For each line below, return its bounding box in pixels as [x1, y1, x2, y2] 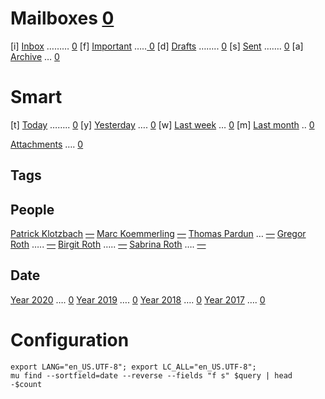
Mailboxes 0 [10, 7, 115, 30]
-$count [10, 379, 43, 389]
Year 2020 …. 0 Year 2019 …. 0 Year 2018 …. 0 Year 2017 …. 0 [10, 293, 266, 306]
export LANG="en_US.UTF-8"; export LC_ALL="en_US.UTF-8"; [10, 362, 257, 372]
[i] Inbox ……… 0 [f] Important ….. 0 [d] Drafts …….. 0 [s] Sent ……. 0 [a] [10, 40, 304, 52]
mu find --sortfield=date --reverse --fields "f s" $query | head [10, 370, 293, 381]
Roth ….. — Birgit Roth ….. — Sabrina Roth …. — [10, 238, 207, 251]
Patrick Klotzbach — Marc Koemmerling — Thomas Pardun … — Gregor [10, 228, 307, 240]
